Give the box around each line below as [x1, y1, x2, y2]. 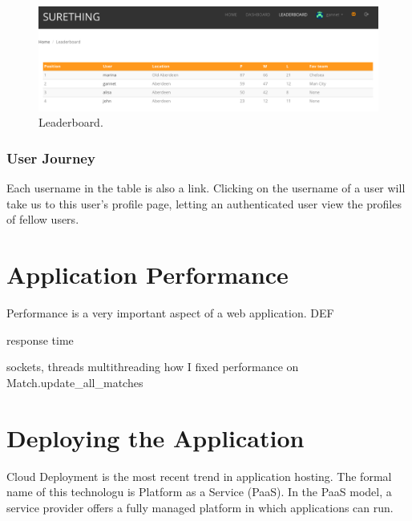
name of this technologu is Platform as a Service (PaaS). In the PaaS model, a [6, 483, 392, 500]
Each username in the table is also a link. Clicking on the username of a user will [6, 180, 406, 196]
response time [6, 331, 74, 348]
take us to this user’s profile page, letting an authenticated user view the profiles [6, 195, 402, 212]
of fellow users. [6, 211, 79, 228]
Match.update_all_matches [6, 374, 143, 390]
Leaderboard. [38, 114, 103, 131]
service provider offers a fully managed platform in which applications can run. [6, 499, 394, 515]
